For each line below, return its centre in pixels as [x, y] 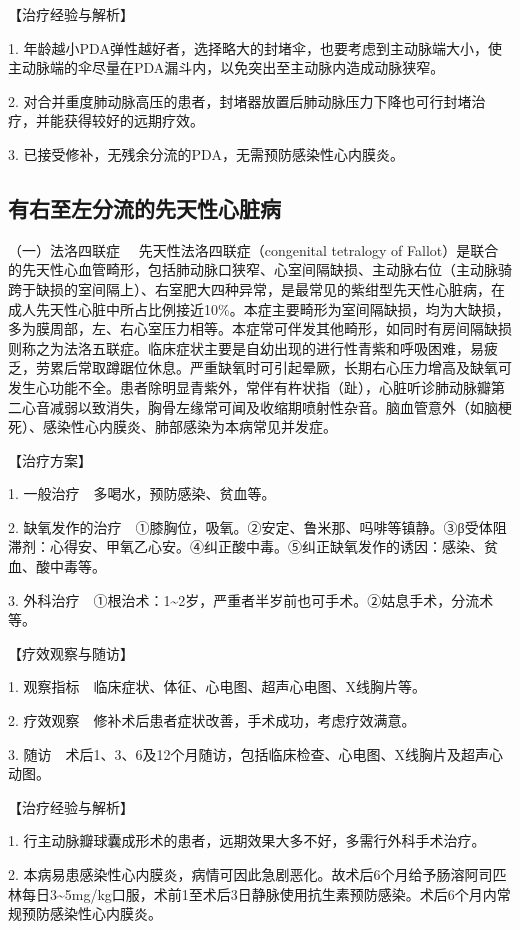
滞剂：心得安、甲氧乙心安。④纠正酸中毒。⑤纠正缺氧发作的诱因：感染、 [246, 546]
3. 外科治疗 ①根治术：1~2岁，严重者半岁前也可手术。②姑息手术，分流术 [251, 599]
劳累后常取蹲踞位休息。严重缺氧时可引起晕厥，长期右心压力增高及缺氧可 [273, 367]
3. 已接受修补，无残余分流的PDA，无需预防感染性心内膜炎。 [206, 153]
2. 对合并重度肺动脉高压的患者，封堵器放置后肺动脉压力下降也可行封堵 [240, 100]
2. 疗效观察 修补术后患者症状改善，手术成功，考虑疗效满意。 [212, 720]
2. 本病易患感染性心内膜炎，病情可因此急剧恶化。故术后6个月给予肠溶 [236, 874]
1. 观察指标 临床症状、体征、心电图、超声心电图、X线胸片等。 [217, 686]
